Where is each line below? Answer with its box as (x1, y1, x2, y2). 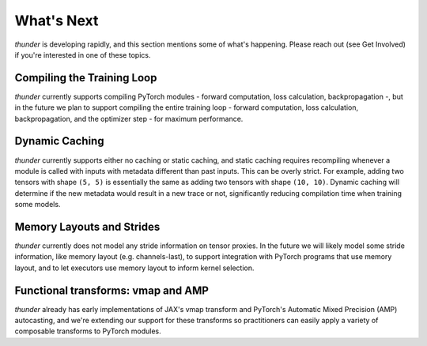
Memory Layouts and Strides (14, 220, 161, 233)
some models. (14, 200, 61, 209)
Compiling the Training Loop (14, 71, 157, 85)
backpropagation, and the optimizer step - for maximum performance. (14, 114, 244, 123)
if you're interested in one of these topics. (14, 50, 151, 59)
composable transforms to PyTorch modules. (14, 326, 161, 336)
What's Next (14, 12, 99, 29)
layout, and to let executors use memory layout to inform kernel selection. (14, 263, 255, 273)
